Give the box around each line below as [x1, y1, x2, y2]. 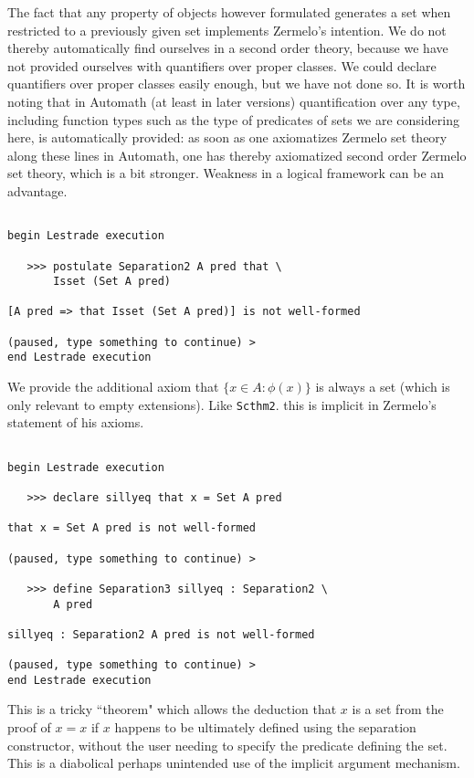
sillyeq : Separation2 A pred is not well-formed [7, 627, 315, 641]
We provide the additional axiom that [7, 377, 219, 396]
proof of [7, 718, 51, 737]
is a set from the [352, 699, 444, 719]
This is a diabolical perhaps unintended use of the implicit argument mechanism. [7, 753, 460, 773]
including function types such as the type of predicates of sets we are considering [7, 110, 459, 129]
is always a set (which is [315, 377, 450, 396]
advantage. [7, 181, 68, 200]
